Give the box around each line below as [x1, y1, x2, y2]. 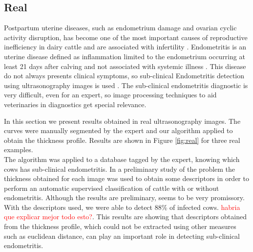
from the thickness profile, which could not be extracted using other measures [4, 221, 236, 231]
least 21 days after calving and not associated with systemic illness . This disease [4, 61, 246, 71]
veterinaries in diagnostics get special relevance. [4, 99, 147, 109]
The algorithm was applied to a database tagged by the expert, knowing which [4, 154, 240, 164]
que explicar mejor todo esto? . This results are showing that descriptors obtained [4, 211, 247, 222]
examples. [4, 144, 33, 155]
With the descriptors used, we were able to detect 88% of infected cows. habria [4, 202, 240, 212]
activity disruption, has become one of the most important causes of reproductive [4, 32, 248, 42]
